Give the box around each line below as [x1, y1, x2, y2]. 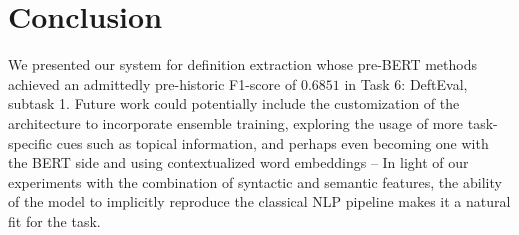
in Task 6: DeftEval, [344, 73, 468, 94]
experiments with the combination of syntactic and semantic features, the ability [8, 171, 502, 192]
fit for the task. [8, 210, 101, 231]
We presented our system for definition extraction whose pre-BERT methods [8, 54, 477, 75]
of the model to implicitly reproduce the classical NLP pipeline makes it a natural [8, 191, 511, 212]
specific [8, 132, 53, 153]
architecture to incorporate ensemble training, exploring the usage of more [8, 112, 464, 133]
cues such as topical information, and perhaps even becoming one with [56, 132, 489, 153]
